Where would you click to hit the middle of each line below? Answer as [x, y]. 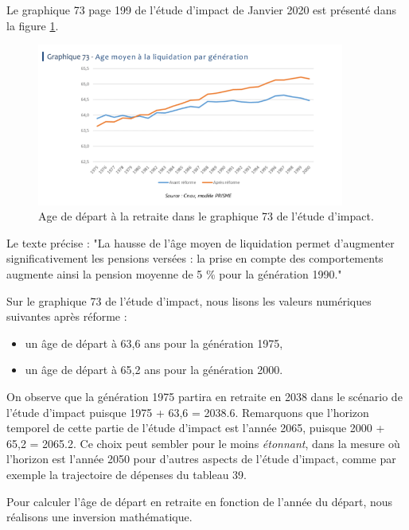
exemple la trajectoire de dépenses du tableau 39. [127, 474]
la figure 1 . [33, 25]
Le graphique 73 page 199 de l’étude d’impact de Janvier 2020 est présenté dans [201, 10]
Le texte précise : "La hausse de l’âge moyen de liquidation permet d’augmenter [201, 242]
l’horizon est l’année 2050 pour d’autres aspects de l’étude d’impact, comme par [201, 459]
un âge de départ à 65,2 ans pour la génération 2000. [154, 370]
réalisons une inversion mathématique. [99, 517]
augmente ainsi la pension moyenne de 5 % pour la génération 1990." [174, 274]
